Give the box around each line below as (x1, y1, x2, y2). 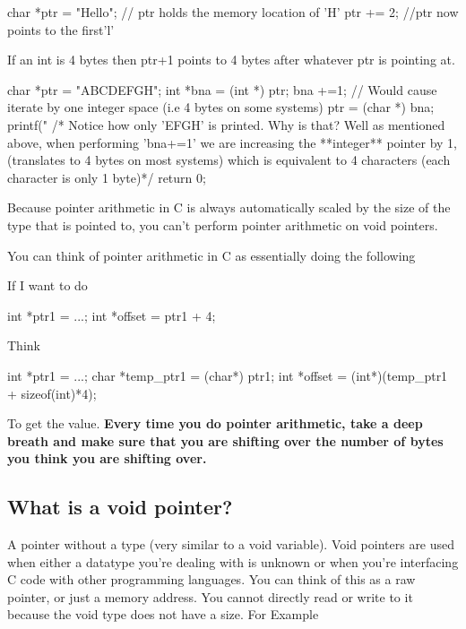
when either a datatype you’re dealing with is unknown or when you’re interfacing (7, 552, 459, 571)
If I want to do (7, 276, 88, 295)
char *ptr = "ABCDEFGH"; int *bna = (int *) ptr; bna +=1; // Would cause (7, 80, 437, 99)
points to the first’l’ (7, 20, 115, 39)
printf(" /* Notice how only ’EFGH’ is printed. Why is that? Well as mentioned (7, 115, 445, 134)
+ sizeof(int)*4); (7, 383, 97, 402)
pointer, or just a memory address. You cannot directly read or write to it (7, 587, 413, 606)
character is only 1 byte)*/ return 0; (7, 168, 206, 186)
